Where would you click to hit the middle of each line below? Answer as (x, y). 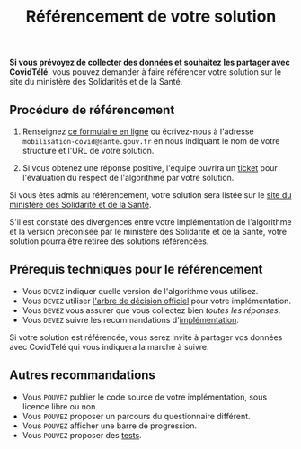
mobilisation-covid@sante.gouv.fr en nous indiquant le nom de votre (151, 141)
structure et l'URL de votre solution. (88, 151)
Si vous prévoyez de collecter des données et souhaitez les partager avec (150, 63)
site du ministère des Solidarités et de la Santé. (96, 82)
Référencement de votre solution (151, 17)
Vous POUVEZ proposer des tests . (82, 435)
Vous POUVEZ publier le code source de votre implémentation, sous (145, 397)
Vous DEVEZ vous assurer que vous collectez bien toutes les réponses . (151, 310)
